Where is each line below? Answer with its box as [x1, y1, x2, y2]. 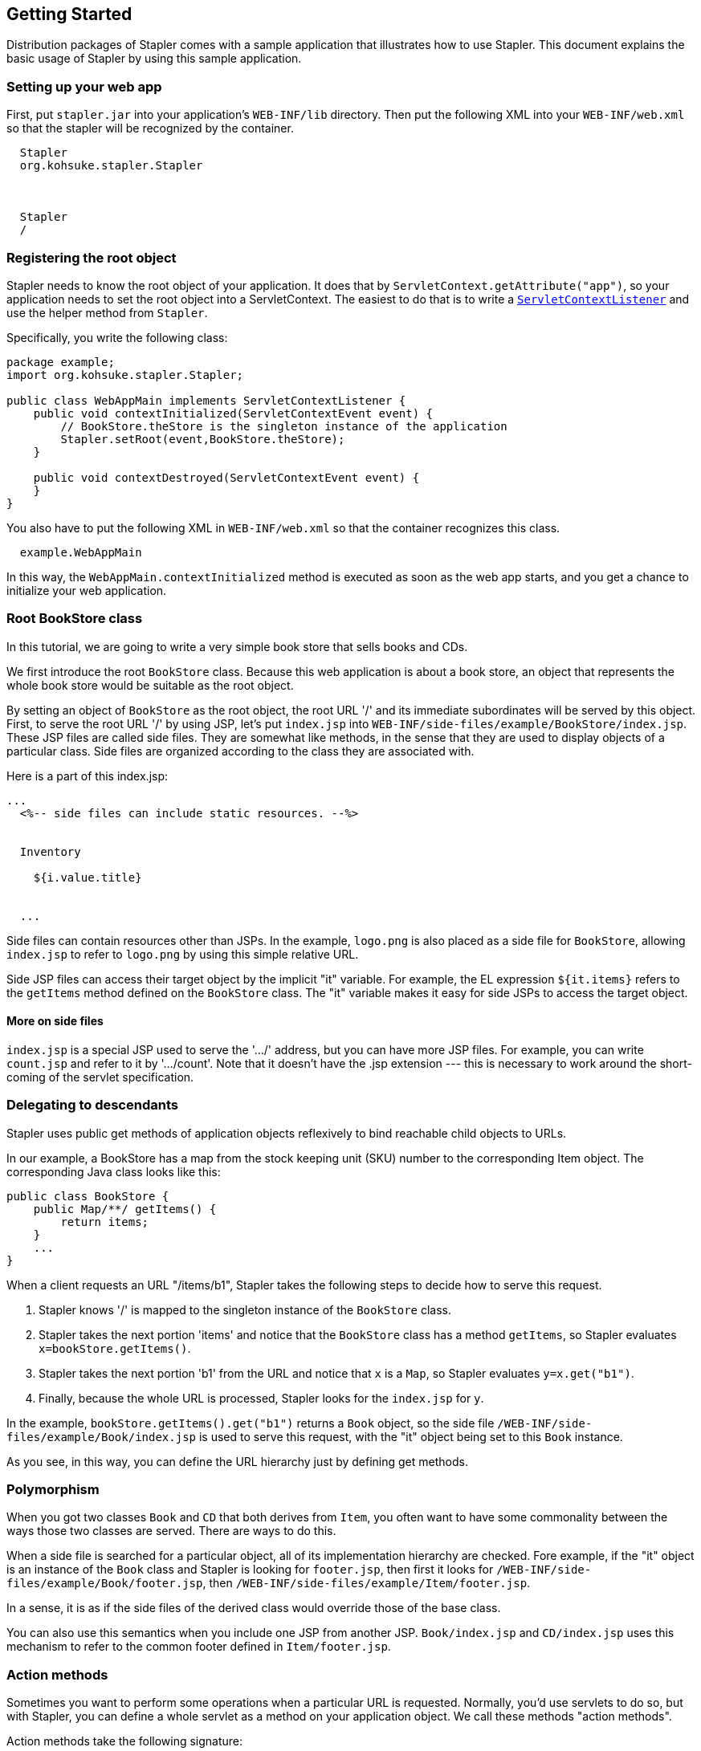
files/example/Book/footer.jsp [6, 1577, 203, 1590]
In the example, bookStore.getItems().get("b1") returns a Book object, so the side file [6, 1415, 495, 1430]
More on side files [6, 1014, 104, 1028]
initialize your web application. [6, 583, 167, 597]
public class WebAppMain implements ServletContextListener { [6, 393, 406, 407]
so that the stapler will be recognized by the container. [6, 121, 294, 136]
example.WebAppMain [19, 545, 142, 559]
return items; [60, 1215, 149, 1228]
